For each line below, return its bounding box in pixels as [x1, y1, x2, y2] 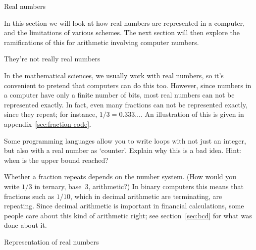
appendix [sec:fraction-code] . [4, 118, 91, 129]
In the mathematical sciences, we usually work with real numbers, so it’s [4, 70, 224, 80]
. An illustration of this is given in [141, 109, 244, 119]
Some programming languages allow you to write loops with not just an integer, [4, 135, 246, 146]
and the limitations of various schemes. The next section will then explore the [4, 27, 240, 38]
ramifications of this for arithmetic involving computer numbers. [4, 37, 199, 47]
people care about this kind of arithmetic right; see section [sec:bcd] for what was [4, 210, 252, 220]
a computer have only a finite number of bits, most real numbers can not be [4, 90, 235, 100]
